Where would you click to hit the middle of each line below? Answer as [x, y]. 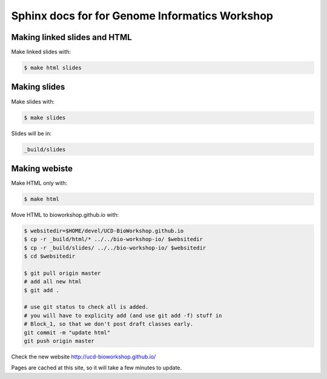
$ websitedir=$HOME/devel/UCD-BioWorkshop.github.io [104, 231]
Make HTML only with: [39, 183]
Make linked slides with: [41, 52]
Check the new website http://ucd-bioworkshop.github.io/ [84, 357]
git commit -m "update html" [67, 332]
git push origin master [59, 341]
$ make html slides [53, 68]
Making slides [38, 87]
